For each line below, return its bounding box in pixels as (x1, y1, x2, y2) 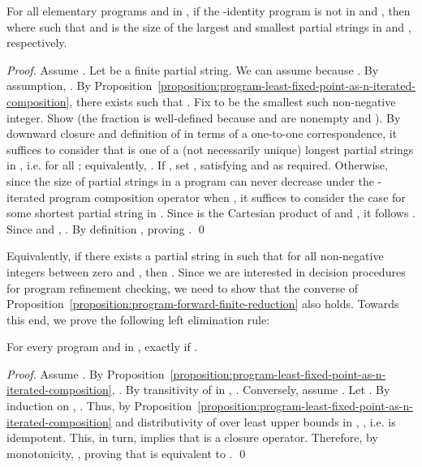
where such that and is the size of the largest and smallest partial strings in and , (6, 18, 411, 35)
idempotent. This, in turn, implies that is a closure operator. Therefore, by (6, 429, 378, 446)
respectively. (6, 34, 67, 51)
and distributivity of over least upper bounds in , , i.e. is (115, 413, 396, 430)
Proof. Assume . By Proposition (6, 365, 165, 382)
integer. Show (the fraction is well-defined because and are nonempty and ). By (6, 109, 401, 126)
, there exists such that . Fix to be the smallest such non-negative (69, 92, 396, 109)
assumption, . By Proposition (6, 77, 153, 94)
